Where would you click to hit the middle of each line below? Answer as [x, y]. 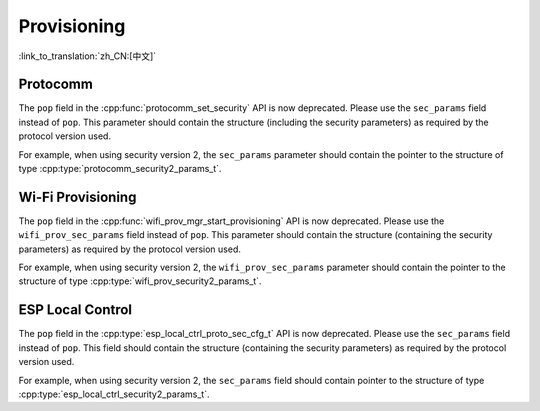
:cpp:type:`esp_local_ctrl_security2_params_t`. [114, 394]
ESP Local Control [75, 310]
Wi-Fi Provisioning [77, 196]
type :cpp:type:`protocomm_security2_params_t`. [120, 169]
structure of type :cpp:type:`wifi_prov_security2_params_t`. [140, 281]
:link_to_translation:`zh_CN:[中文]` [87, 56]
